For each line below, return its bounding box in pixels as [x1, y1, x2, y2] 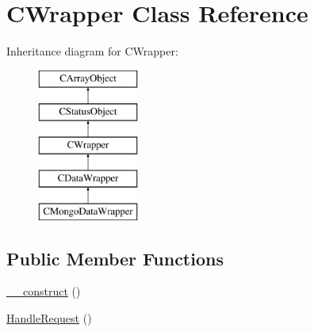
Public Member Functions [6, 246, 224, 270]
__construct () [6, 283, 81, 300]
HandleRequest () [6, 310, 92, 326]
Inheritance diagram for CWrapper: [6, 43, 178, 59]
